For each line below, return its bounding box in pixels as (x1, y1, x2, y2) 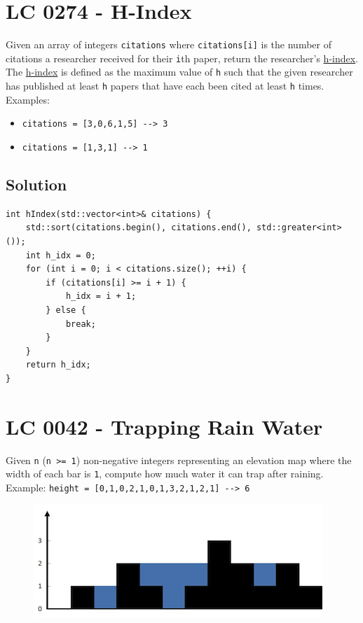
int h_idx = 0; (25, 250, 96, 260)
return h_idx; (25, 360, 91, 370)
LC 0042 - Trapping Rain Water (6, 412, 323, 440)
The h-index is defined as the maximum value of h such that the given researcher (6, 64, 353, 79)
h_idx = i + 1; (65, 291, 137, 302)
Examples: (6, 92, 50, 106)
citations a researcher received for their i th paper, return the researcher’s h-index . (6, 50, 359, 65)
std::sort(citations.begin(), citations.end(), (25, 223, 252, 233)
